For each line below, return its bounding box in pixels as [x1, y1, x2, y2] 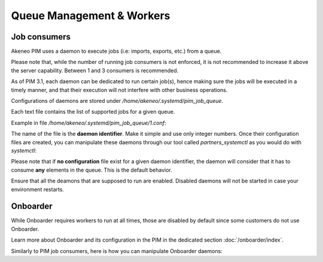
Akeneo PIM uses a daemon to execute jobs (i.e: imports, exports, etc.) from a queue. [11, 48, 222, 55]
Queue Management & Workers [11, 9, 170, 22]
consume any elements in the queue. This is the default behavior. [11, 166, 173, 173]
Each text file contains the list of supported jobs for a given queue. [11, 108, 175, 115]
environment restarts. [11, 185, 64, 193]
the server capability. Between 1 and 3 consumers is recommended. [11, 66, 179, 74]
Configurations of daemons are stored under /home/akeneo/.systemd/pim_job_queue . [11, 98, 224, 105]
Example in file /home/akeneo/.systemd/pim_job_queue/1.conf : [11, 119, 167, 126]
